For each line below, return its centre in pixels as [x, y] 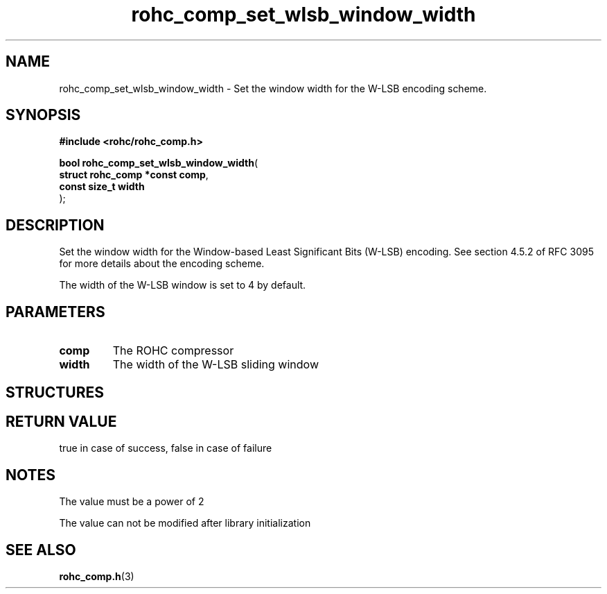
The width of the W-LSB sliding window [215, 365]
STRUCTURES [55, 392]
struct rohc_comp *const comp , [134, 175]
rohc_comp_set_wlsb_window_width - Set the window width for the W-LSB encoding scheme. [273, 88]
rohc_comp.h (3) [97, 577]
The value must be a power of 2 [132, 502]
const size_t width [102, 187]
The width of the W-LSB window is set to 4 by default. [183, 285]
